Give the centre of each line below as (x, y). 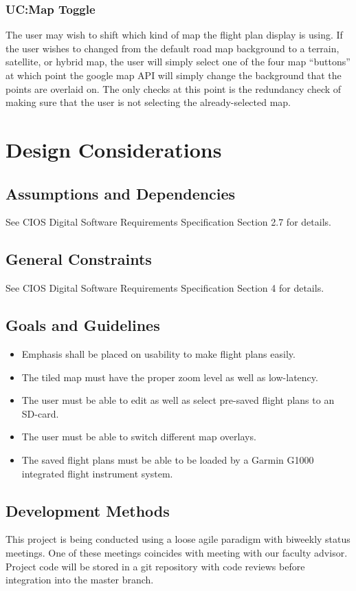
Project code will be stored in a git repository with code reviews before (155, 566)
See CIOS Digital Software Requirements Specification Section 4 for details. (165, 288)
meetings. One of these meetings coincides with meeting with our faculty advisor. (177, 552)
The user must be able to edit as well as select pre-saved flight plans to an (178, 400)
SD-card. (40, 413)
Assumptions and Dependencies (121, 193)
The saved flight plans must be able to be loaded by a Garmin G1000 (168, 459)
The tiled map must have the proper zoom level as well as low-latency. (170, 377)
